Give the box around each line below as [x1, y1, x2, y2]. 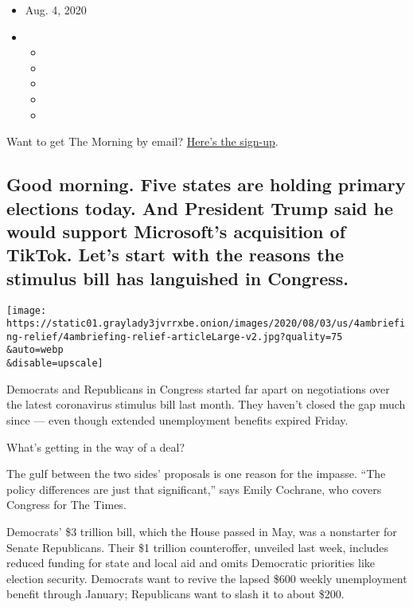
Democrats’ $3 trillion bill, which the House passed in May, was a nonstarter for [6, 523, 397, 539]
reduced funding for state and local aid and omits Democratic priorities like [6, 554, 376, 571]
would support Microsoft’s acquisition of [6, 218, 346, 243]
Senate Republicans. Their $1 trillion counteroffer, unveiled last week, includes [6, 538, 389, 555]
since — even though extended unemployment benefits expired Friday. [6, 411, 349, 428]
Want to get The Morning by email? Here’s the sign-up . [6, 133, 279, 150]
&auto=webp [6, 344, 64, 356]
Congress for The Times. [6, 496, 127, 513]
